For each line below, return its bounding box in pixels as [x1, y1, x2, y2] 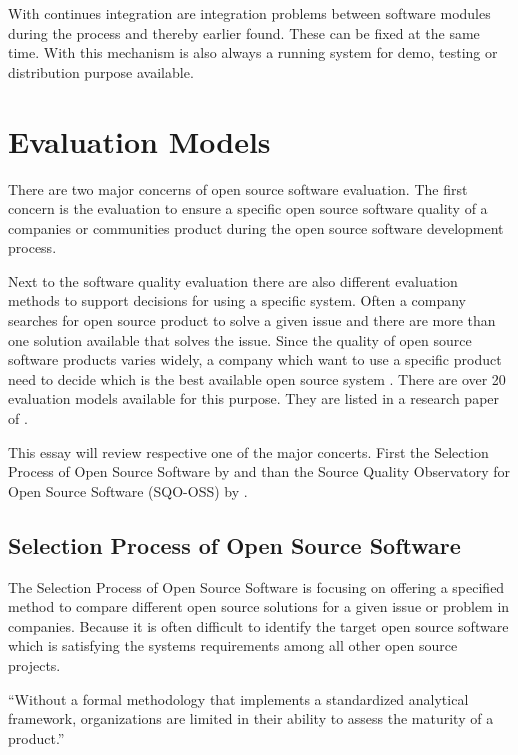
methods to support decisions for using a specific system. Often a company [8, 290, 467, 311]
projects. [8, 654, 61, 675]
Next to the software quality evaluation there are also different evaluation [8, 270, 458, 291]
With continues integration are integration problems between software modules [8, 3, 491, 23]
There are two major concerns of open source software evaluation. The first [8, 178, 468, 199]
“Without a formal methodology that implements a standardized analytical [8, 688, 469, 709]
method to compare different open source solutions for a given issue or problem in [8, 596, 510, 617]
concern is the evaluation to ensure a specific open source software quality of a [8, 198, 488, 219]
